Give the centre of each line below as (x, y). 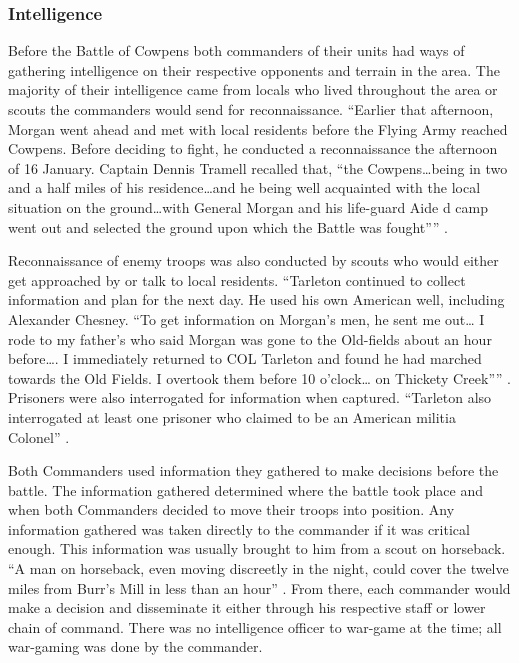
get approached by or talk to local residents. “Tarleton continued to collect (237, 279)
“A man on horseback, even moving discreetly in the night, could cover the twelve (258, 568)
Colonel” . (39, 436)
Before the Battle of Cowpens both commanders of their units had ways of (236, 50)
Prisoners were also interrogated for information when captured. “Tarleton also (250, 397)
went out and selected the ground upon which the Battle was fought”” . (228, 226)
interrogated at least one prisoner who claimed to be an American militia (232, 416)
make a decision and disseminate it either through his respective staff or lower (247, 607)
